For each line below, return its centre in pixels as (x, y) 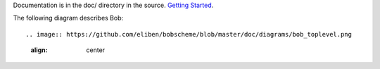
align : (39, 50)
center (96, 50)
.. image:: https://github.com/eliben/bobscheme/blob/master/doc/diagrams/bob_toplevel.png (189, 34)
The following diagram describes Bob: (68, 18)
